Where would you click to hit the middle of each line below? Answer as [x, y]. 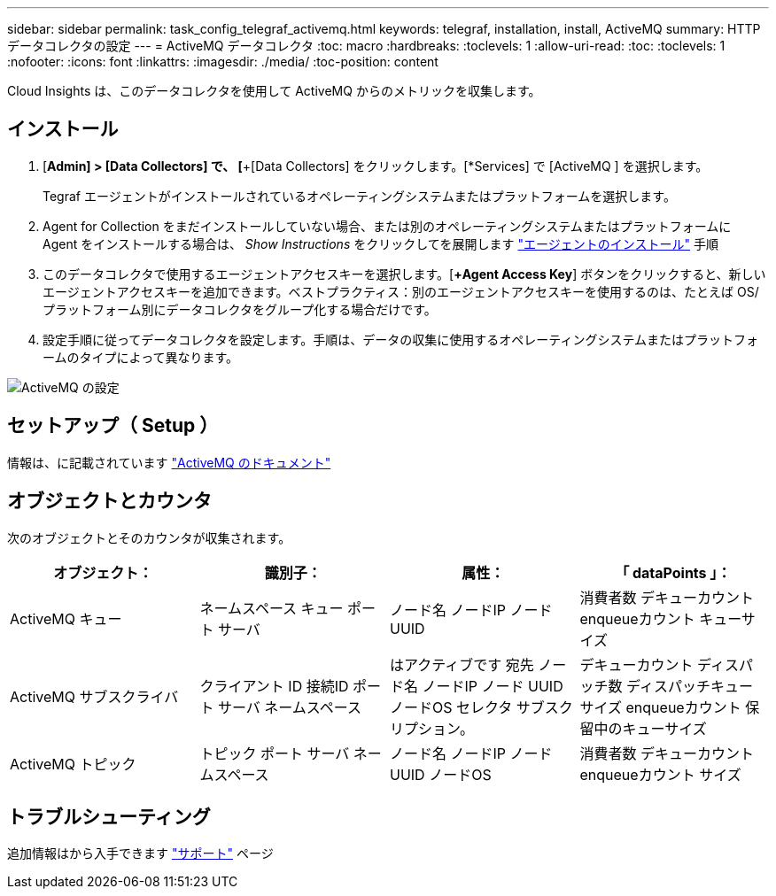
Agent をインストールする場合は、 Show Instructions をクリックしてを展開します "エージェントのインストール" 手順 [380, 243]
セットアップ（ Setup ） [113, 426]
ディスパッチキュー [690, 686]
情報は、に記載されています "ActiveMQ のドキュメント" [169, 462]
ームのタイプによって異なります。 [141, 357]
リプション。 [432, 728]
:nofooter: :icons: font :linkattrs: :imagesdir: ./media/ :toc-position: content [223, 62]
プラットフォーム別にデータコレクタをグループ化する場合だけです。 [240, 309]
